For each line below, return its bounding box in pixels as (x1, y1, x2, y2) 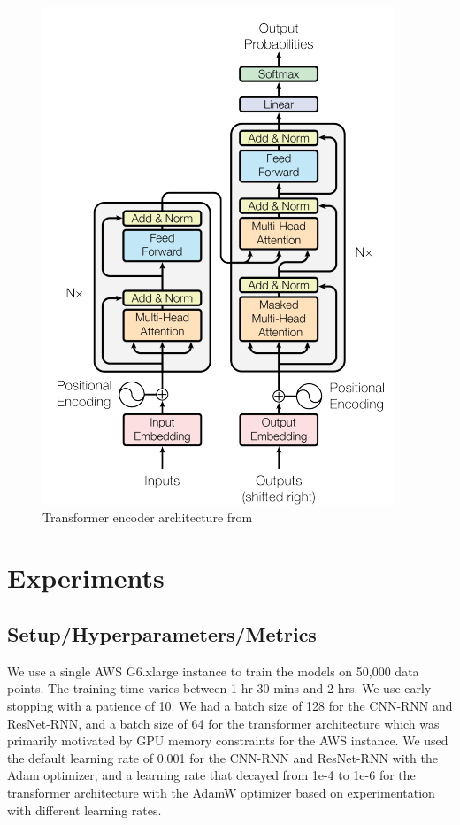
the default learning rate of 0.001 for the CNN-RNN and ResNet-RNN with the (7, 748, 438, 767)
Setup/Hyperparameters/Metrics (7, 620, 317, 647)
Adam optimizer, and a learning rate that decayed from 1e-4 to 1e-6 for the (7, 766, 416, 784)
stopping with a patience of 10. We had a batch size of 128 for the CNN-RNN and (7, 696, 453, 714)
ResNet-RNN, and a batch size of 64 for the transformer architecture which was (7, 713, 440, 732)
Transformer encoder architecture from (42, 507, 253, 526)
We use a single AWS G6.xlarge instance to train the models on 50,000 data (7, 661, 419, 680)
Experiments (7, 559, 165, 596)
